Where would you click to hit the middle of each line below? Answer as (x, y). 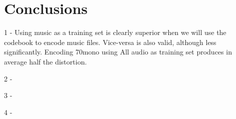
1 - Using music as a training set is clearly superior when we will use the (115, 32)
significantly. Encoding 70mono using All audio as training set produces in (118, 52)
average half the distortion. (46, 61)
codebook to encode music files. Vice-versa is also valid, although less (110, 42)
